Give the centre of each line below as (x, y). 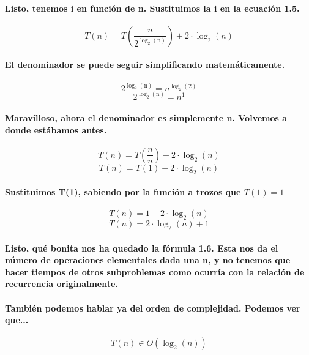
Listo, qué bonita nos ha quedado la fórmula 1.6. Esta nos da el (142, 248)
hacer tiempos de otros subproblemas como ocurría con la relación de (155, 271)
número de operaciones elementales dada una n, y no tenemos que (148, 260)
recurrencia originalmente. (61, 284)
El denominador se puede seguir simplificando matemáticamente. (145, 65)
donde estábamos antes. (56, 129)
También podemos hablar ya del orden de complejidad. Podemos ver (153, 308)
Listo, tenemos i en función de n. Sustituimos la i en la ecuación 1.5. (152, 8)
